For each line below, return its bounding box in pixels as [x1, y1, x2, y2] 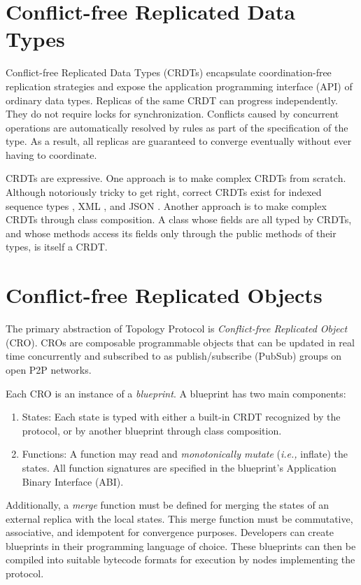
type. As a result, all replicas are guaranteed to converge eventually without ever [6, 134, 352, 148]
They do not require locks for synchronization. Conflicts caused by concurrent [6, 106, 339, 121]
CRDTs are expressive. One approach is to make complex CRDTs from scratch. [6, 171, 346, 185]
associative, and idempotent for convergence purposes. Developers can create [6, 525, 334, 540]
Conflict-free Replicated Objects [6, 281, 323, 309]
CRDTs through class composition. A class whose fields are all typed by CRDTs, [6, 212, 352, 227]
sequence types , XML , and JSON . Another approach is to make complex [6, 198, 327, 213]
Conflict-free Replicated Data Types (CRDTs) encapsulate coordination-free [6, 65, 332, 80]
